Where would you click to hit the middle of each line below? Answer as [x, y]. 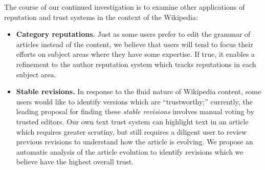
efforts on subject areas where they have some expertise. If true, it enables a [135, 54]
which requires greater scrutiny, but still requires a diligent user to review [131, 131]
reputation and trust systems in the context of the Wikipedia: [101, 17]
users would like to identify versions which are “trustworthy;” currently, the [134, 101]
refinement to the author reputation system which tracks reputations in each [136, 64]
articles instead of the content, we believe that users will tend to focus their [135, 44]
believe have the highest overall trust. [75, 162]
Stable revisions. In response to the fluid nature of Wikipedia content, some [139, 91]
